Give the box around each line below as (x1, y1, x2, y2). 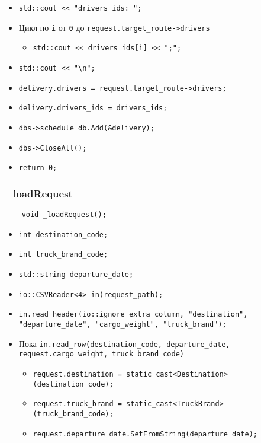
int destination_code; (18, 230, 108, 239)
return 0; (18, 164, 57, 173)
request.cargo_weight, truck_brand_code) (18, 350, 184, 359)
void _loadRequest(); (21, 211, 107, 219)
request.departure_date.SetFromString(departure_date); (33, 429, 258, 438)
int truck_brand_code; (18, 250, 108, 259)
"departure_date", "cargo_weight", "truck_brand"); (18, 320, 227, 329)
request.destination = (33, 370, 122, 379)
